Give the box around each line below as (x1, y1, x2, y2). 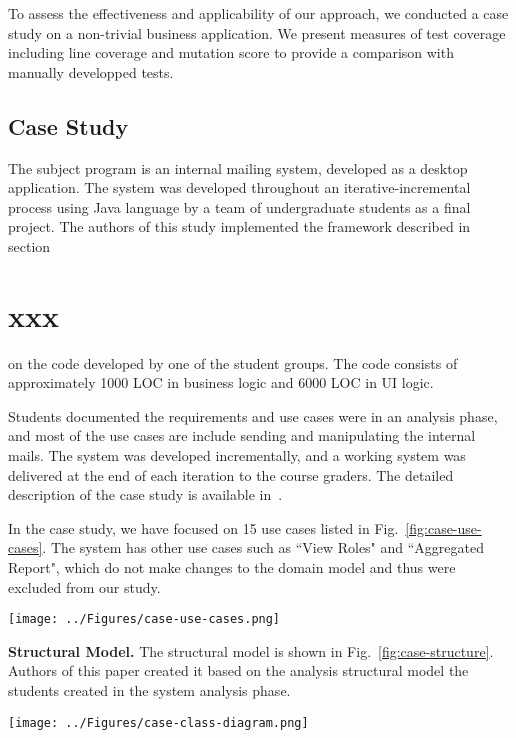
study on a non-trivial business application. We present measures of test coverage (8, 22, 506, 43)
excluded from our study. (8, 576, 161, 597)
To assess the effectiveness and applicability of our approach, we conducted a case (8, 3, 509, 23)
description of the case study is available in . (8, 484, 283, 505)
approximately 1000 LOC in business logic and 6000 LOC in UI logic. (8, 372, 434, 393)
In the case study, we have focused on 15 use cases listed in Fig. (8, 517, 399, 538)
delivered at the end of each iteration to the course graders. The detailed (8, 464, 454, 485)
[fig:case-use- (405, 517, 482, 538)
